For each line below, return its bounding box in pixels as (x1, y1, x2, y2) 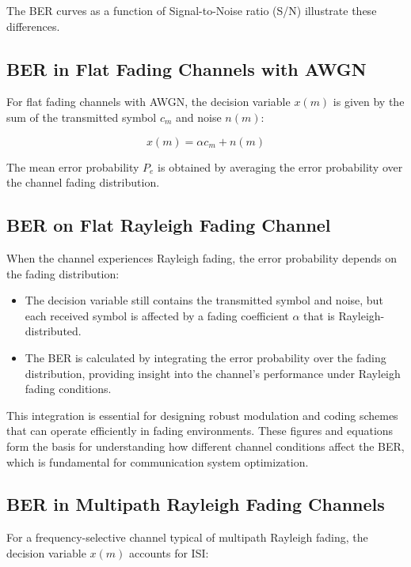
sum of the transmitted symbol (6, 108, 157, 125)
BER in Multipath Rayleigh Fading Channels (6, 492, 385, 516)
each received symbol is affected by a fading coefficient (25, 307, 289, 323)
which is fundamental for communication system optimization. (6, 453, 309, 470)
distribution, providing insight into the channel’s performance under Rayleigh (25, 365, 401, 381)
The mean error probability (6, 158, 139, 175)
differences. (6, 17, 60, 34)
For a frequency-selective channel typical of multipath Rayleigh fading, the (6, 529, 368, 546)
